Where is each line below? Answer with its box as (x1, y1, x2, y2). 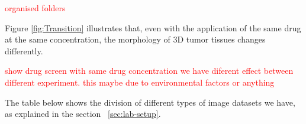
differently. (5, 44, 43, 57)
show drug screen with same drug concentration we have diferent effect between (5, 64, 294, 77)
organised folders (5, 2, 66, 14)
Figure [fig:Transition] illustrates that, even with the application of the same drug (5, 21, 301, 34)
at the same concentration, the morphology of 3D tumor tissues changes (5, 33, 266, 45)
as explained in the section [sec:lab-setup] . (5, 107, 161, 120)
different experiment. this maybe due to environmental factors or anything (5, 76, 275, 88)
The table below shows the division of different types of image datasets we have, (5, 96, 295, 108)
